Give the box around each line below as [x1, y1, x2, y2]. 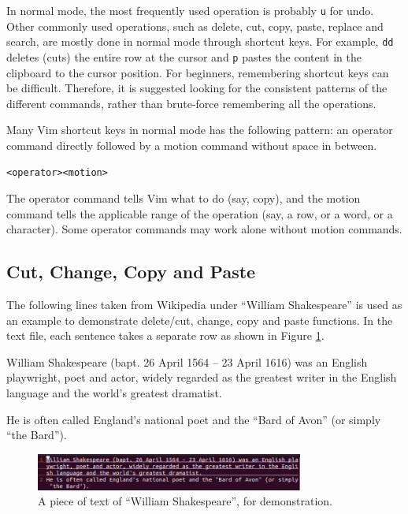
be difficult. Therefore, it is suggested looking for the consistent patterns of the [6, 80, 388, 96]
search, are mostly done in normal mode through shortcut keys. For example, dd [6, 33, 394, 50]
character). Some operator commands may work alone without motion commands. [6, 221, 402, 237]
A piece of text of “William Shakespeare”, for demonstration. [38, 493, 332, 509]
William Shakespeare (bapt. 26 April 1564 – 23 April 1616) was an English [6, 353, 368, 370]
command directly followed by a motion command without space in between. [6, 136, 377, 153]
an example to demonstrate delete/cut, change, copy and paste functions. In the [6, 311, 393, 328]
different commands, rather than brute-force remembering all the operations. [6, 95, 376, 111]
